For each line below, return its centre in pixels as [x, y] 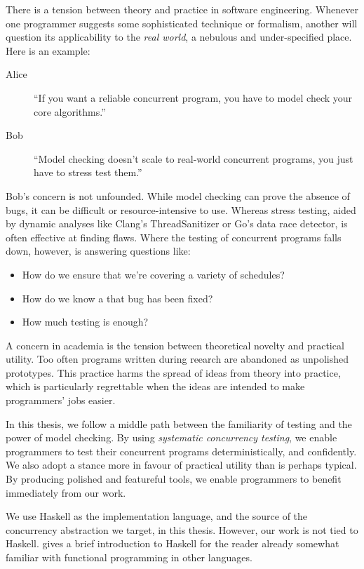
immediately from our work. [66, 492]
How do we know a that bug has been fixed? [117, 298]
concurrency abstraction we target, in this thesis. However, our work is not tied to [182, 529]
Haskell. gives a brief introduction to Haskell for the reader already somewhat [173, 543]
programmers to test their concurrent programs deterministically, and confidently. [181, 451]
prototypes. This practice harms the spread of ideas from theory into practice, [173, 372]
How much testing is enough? [85, 322]
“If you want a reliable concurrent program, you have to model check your [193, 97]
